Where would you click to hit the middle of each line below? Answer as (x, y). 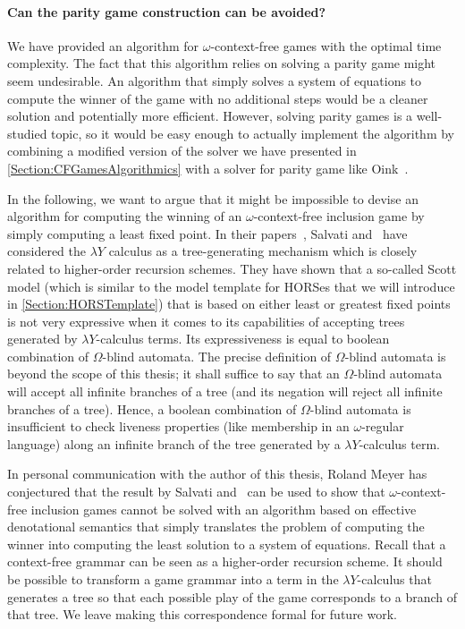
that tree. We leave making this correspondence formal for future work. (202, 614)
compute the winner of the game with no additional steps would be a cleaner (218, 98)
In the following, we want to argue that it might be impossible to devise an (213, 198)
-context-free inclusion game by (339, 216)
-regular (383, 426)
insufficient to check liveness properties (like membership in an (178, 426)
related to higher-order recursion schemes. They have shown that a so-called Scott (232, 268)
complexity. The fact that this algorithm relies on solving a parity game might (222, 63)
